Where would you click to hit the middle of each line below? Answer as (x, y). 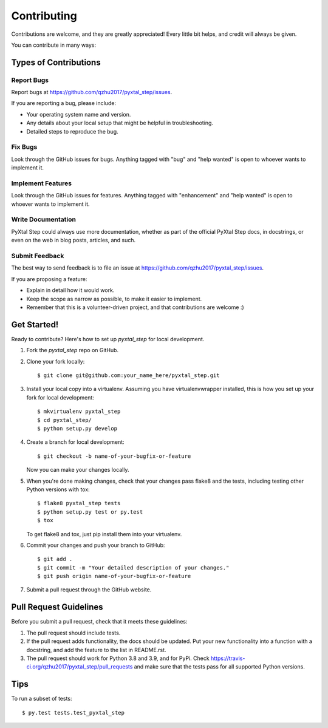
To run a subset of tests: (42, 699)
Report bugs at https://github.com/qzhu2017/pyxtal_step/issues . (92, 92)
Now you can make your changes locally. (78, 470)
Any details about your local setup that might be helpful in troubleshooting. (120, 123)
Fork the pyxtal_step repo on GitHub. (72, 350)
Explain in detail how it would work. (70, 290)
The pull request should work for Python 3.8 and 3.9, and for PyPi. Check (118, 658)
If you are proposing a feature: (49, 279)
